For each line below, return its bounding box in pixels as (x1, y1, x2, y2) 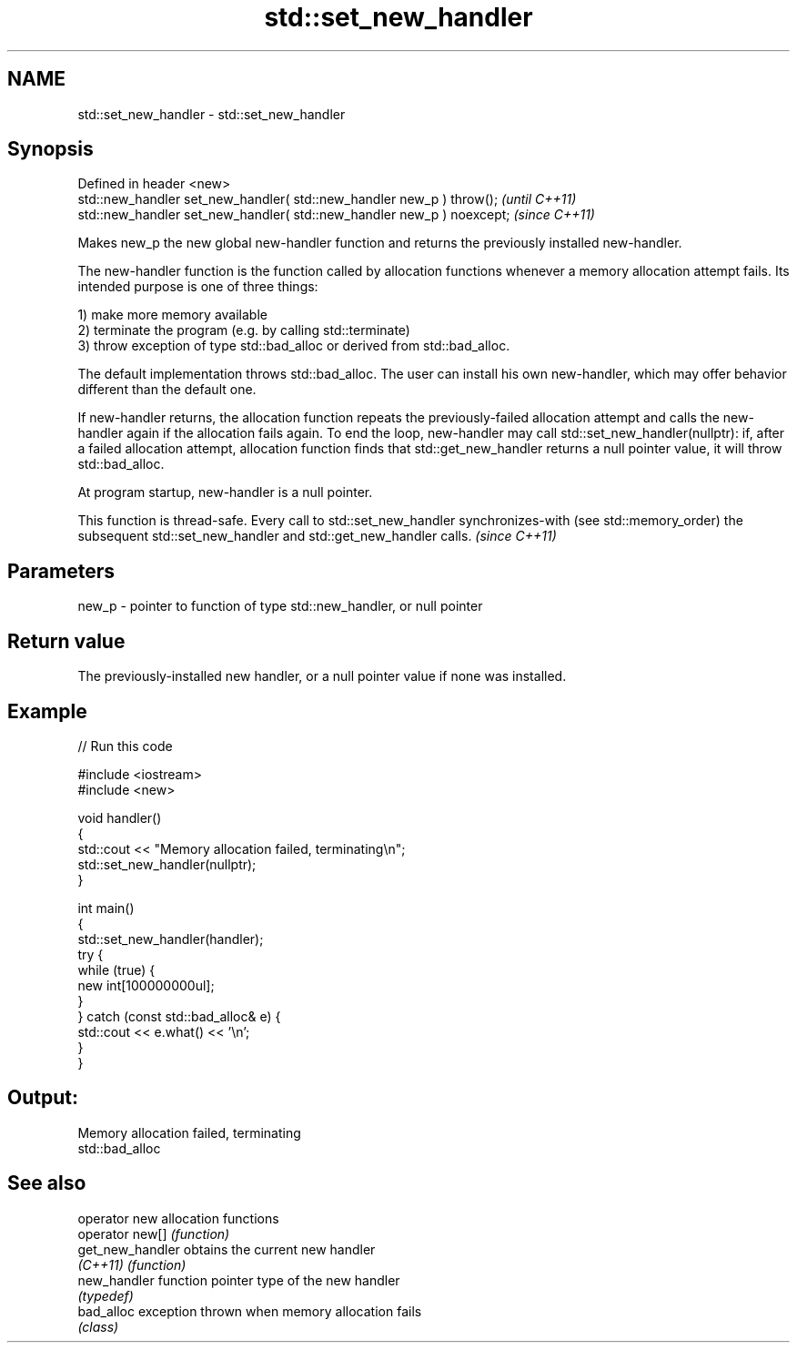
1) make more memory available (77, 307, 267, 323)
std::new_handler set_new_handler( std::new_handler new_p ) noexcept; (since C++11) (77, 207, 595, 223)
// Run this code (77, 737, 173, 754)
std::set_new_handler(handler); (77, 930, 264, 947)
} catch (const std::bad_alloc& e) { (77, 1008, 281, 1024)
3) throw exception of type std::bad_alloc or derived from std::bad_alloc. (77, 338, 510, 354)
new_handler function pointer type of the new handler (77, 1272, 400, 1288)
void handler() (77, 809, 162, 826)
